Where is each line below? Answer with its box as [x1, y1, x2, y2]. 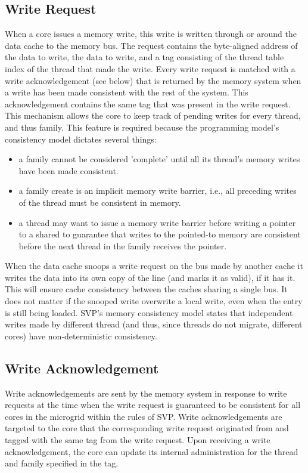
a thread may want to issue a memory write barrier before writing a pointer [18, 216, 296, 228]
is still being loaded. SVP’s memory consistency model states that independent [5, 306, 293, 319]
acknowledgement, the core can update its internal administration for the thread [5, 445, 298, 457]
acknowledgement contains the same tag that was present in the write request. [5, 97, 291, 110]
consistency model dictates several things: [5, 132, 157, 145]
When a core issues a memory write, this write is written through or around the [5, 27, 297, 40]
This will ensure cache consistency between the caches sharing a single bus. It [5, 283, 288, 295]
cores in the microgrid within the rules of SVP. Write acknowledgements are [5, 410, 282, 422]
